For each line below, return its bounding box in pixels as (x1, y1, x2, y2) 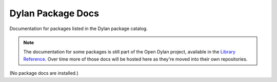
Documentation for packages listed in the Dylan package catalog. (9, 25, 148, 32)
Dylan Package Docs (9, 8, 100, 19)
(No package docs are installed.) (9, 70, 79, 76)
